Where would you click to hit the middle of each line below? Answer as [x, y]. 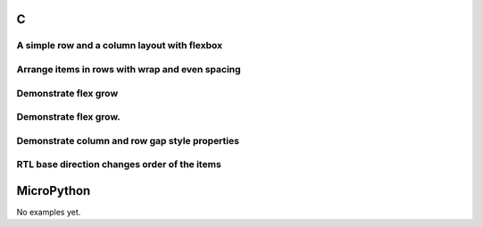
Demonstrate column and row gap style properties [128, 140]
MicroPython [54, 191]
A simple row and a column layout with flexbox [120, 46]
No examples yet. [49, 212]
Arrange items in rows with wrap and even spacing [129, 69]
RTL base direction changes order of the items [119, 164]
